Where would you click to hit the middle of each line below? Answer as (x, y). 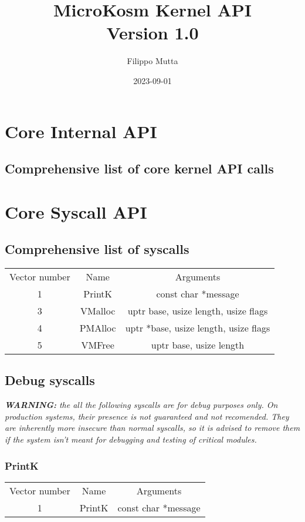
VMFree (98, 345)
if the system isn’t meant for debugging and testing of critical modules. (131, 439)
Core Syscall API (76, 211)
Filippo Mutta (152, 61)
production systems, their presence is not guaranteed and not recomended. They (147, 416)
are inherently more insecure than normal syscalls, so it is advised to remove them (152, 428)
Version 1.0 (152, 33)
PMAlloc (98, 328)
